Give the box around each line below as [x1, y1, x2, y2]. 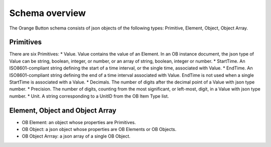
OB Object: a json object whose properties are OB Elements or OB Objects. [22, 126, 177, 132]
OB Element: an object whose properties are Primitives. [22, 119, 136, 125]
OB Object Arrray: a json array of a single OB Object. [22, 133, 130, 139]
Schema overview [9, 7, 86, 18]
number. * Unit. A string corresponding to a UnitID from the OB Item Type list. [9, 93, 169, 99]
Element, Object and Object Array [9, 106, 116, 114]
